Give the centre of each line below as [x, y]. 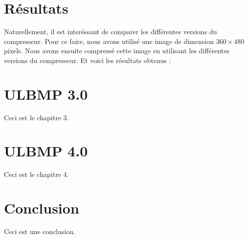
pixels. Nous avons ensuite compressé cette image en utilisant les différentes [117, 51]
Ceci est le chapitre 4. [36, 174]
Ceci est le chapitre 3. [36, 117]
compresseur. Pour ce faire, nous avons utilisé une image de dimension [109, 41]
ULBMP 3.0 [46, 94]
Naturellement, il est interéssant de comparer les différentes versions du [111, 32]
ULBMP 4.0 [46, 151]
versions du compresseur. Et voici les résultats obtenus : [87, 60]
